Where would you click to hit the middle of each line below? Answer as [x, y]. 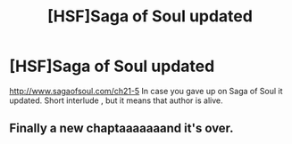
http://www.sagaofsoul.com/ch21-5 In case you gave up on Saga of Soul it [146, 91]
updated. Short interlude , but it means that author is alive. [116, 100]
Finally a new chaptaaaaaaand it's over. [121, 128]
